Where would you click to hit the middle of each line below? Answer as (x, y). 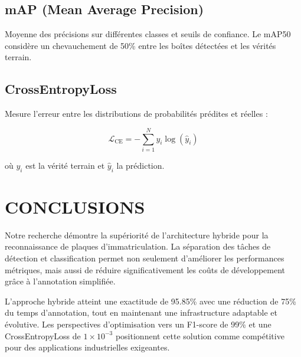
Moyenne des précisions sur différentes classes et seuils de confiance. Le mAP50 (148, 34)
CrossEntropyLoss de (43, 335)
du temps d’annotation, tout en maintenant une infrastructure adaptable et (141, 312)
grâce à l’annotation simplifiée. (60, 281)
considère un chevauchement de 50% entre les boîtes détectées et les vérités (140, 45)
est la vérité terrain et (65, 165)
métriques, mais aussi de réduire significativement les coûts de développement (145, 269)
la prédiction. (140, 165)
